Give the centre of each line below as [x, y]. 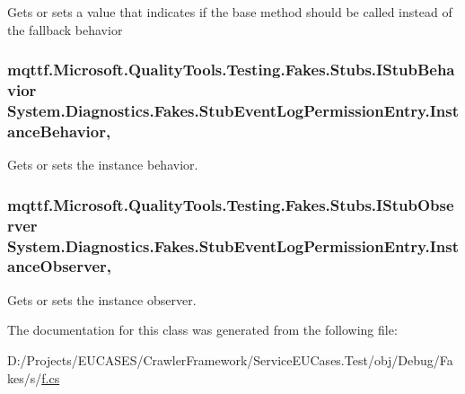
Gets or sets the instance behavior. [103, 165]
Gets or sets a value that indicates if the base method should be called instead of [230, 12]
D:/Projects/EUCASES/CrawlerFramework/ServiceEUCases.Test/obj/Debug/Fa [230, 359]
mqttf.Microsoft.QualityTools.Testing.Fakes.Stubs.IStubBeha [231, 70]
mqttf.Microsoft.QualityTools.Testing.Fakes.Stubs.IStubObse [231, 204]
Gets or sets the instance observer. [102, 299]
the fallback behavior [65, 29]
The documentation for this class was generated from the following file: [202, 330]
